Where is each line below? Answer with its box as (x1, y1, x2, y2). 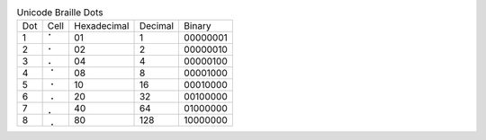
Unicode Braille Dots (16, 6, 103, 19)
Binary (184, 20, 211, 32)
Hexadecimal (73, 20, 130, 32)
